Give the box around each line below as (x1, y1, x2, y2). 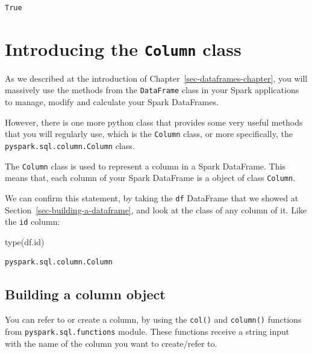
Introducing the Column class (5, 36, 242, 61)
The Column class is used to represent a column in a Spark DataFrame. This (5, 159, 285, 172)
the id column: (5, 215, 60, 228)
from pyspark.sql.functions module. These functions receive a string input (5, 325, 290, 337)
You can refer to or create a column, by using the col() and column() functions (5, 313, 302, 326)
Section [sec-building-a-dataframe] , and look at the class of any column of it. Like (5, 203, 307, 216)
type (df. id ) (5, 235, 45, 248)
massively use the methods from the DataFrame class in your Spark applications (5, 84, 299, 96)
